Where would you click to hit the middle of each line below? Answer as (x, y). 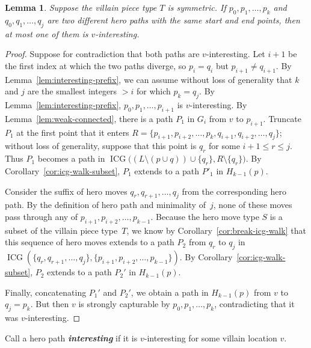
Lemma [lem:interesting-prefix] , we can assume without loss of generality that (149, 79)
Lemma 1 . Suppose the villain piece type (81, 7)
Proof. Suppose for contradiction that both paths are (102, 54)
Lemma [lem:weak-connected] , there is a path (89, 118)
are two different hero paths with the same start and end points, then (174, 20)
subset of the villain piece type (61, 230)
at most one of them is (47, 33)
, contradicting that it (254, 304)
